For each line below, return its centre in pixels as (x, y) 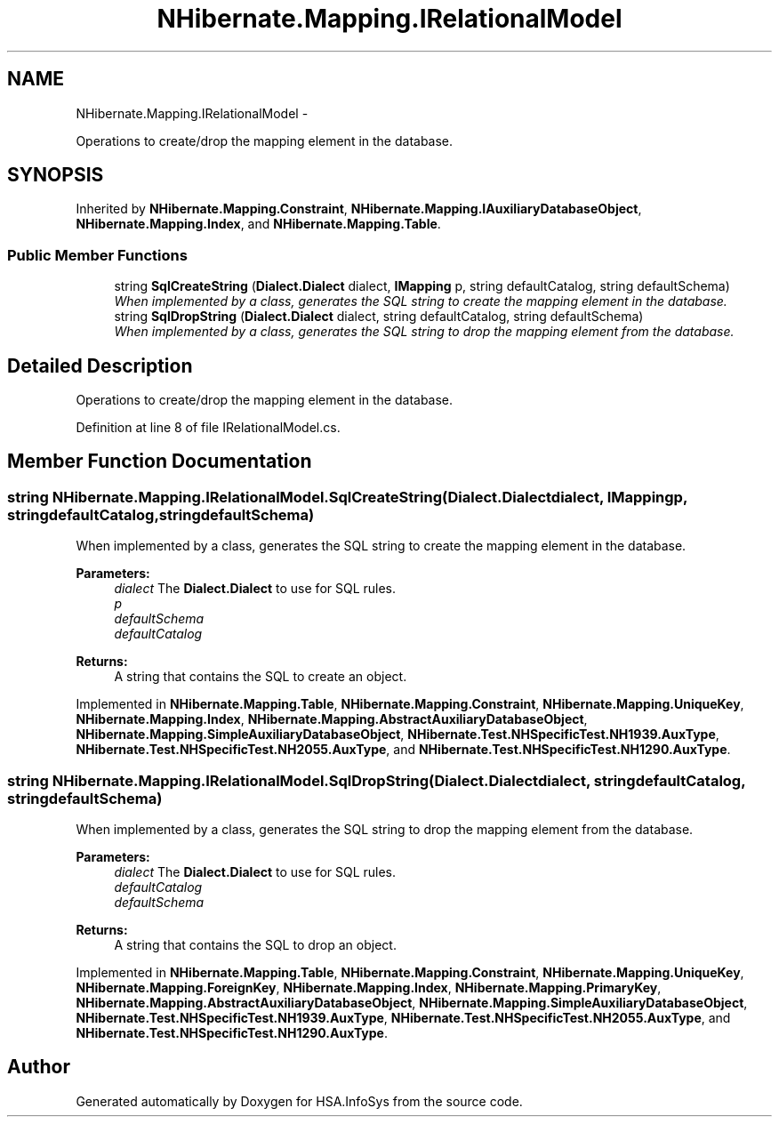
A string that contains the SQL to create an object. (261, 677)
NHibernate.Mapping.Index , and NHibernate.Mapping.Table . (258, 224)
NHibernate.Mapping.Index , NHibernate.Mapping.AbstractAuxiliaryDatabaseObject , (332, 719)
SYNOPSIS (56, 175)
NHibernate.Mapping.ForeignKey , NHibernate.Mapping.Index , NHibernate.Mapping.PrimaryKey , (369, 988)
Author (39, 1067)
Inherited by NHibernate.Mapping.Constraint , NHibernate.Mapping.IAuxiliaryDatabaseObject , (359, 209)
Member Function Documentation (160, 462)
